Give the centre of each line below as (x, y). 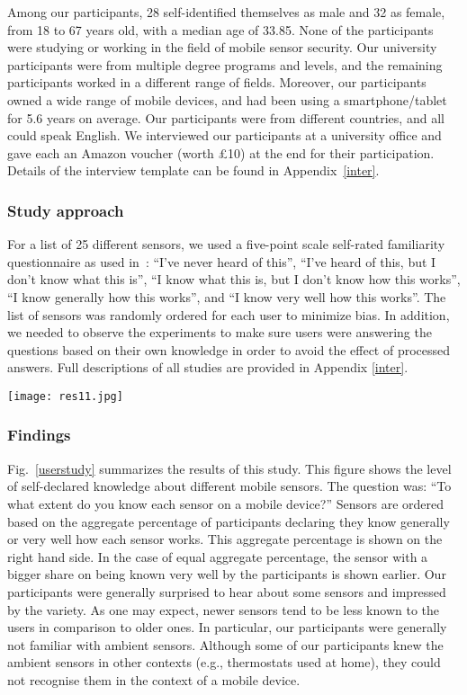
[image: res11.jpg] (65, 396)
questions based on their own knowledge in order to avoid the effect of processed (229, 349)
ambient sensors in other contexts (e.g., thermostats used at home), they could (224, 662)
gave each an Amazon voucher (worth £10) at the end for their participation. (221, 152)
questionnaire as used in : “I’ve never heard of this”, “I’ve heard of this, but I (222, 261)
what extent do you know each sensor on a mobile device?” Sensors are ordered (225, 503)
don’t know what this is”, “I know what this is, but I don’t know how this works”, (234, 279)
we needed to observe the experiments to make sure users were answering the (220, 332)
